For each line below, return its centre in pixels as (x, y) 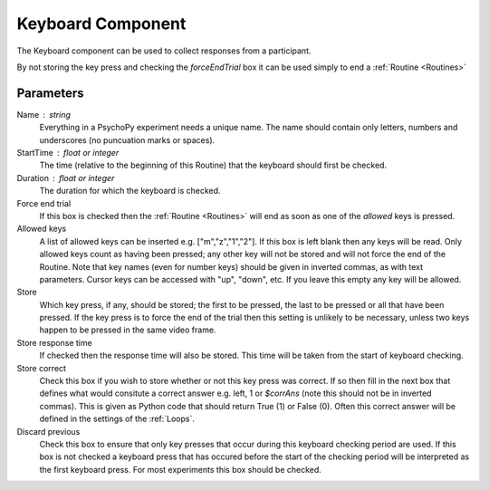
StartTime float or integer (68, 153)
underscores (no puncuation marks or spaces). (127, 139)
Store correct (42, 368)
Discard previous (48, 431)
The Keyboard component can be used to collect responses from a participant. (164, 51)
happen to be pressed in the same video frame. (128, 330)
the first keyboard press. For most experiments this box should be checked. (180, 469)
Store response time (54, 342)
